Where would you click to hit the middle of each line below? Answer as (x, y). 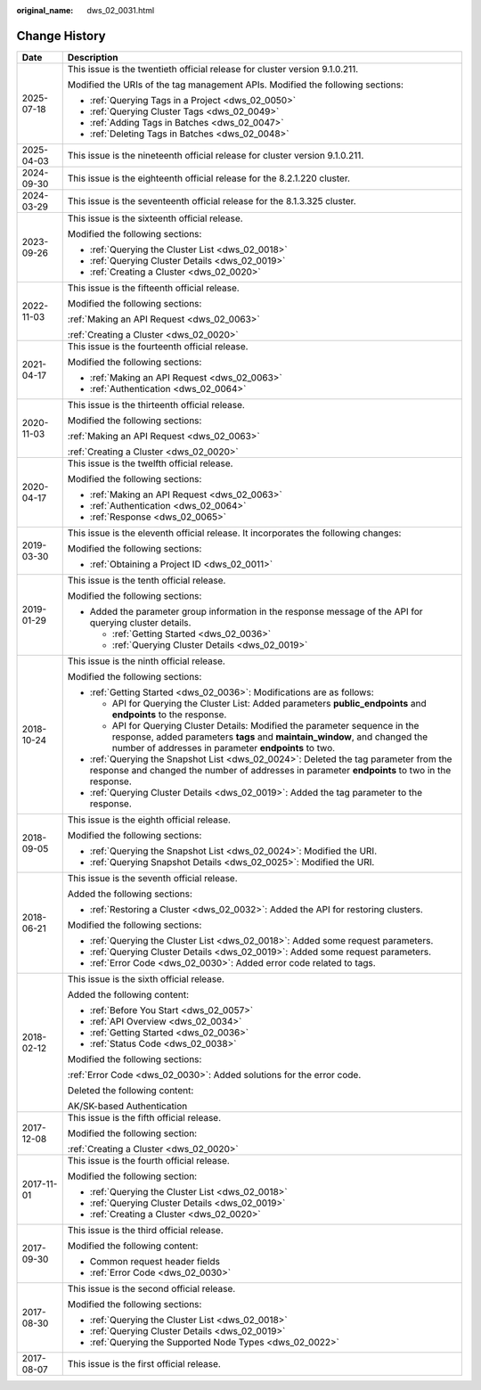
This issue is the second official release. (151, 1288)
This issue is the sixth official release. (146, 978)
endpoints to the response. (169, 715)
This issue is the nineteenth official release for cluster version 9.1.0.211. (216, 155)
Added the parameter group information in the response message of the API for (256, 611)
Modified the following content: (133, 1246)
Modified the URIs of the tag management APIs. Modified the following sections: (236, 85)
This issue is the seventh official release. (152, 878)
